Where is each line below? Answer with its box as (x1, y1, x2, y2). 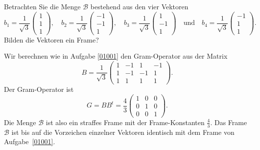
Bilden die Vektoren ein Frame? (4, 34, 99, 44)
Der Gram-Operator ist (4, 84, 74, 94)
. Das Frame (210, 117, 247, 127)
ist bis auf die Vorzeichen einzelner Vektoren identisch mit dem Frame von (11, 127, 235, 137)
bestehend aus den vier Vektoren (90, 1, 189, 11)
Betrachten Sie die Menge (4, 1, 81, 11)
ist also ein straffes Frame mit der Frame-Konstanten (46, 117, 205, 127)
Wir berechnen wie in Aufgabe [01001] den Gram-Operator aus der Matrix (4, 51, 228, 61)
